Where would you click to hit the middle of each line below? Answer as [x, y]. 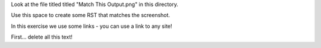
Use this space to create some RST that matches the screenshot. [91, 15]
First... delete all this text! [42, 37]
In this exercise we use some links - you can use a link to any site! [92, 26]
